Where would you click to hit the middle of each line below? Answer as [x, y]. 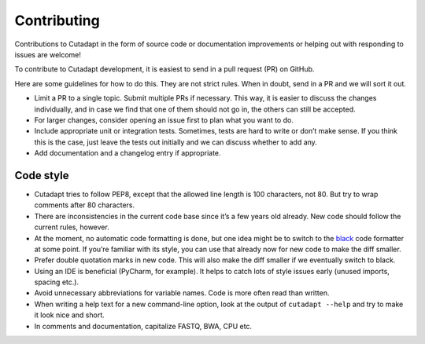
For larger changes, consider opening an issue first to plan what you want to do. [164, 120]
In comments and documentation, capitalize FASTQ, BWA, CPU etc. [143, 326]
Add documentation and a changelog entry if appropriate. [128, 153]
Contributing [57, 20]
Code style [42, 176]
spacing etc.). [56, 282]
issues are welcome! [48, 54]
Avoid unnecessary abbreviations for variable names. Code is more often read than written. [182, 293]
